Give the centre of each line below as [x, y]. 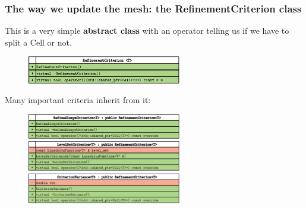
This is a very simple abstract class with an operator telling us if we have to [147, 31]
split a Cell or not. [38, 42]
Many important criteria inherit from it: [78, 100]
